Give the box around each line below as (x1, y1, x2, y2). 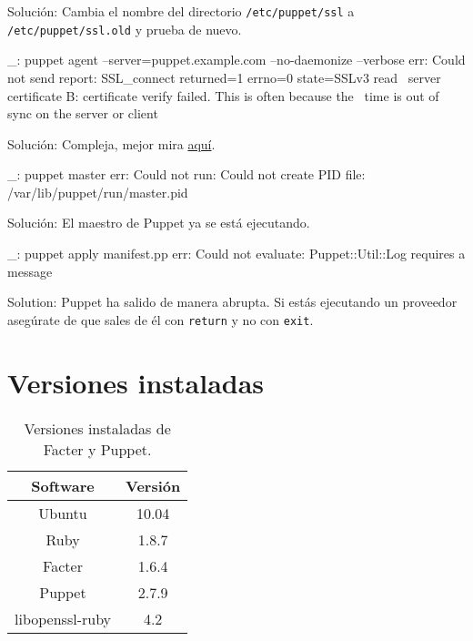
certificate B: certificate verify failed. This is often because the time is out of (7, 86, 439, 105)
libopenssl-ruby (15, 607, 112, 629)
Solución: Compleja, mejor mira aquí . (7, 134, 216, 153)
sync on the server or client (7, 104, 158, 123)
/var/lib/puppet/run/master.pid (7, 182, 188, 201)
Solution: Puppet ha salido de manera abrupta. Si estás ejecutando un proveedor (7, 292, 458, 311)
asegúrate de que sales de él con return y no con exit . (7, 310, 314, 329)
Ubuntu (38, 502, 87, 524)
